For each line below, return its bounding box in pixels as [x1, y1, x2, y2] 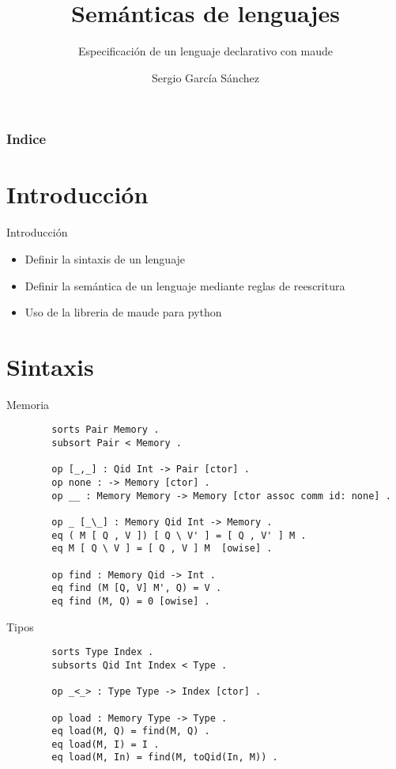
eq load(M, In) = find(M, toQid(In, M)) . [51, 752, 278, 763]
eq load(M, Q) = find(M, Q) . [51, 725, 210, 737]
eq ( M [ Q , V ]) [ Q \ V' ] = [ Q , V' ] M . [51, 529, 307, 541]
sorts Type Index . [51, 646, 154, 658]
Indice [6, 129, 47, 149]
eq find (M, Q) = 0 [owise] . [51, 595, 210, 607]
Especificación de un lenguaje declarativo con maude [78, 43, 333, 59]
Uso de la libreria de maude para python [25, 304, 222, 320]
